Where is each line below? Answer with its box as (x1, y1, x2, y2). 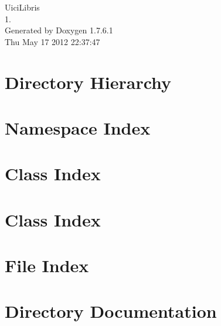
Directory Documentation (5, 299, 217, 323)
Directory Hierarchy (5, 70, 172, 94)
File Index (5, 253, 89, 277)
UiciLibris (5, 1, 40, 13)
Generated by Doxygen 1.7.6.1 (5, 24, 113, 36)
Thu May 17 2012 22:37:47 (5, 35, 100, 47)
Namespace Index (5, 115, 151, 139)
